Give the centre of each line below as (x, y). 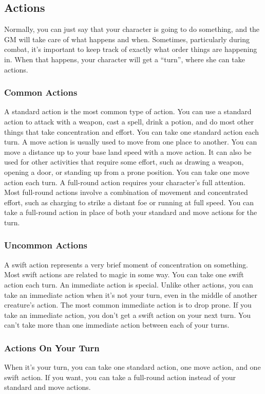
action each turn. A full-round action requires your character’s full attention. (125, 182)
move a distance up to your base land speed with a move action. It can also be (128, 151)
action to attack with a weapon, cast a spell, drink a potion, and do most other (129, 121)
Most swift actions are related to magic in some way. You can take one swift (124, 274)
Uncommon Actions (46, 245)
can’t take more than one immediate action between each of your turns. (117, 325)
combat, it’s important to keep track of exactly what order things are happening (131, 49)
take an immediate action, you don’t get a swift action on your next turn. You (128, 315)
